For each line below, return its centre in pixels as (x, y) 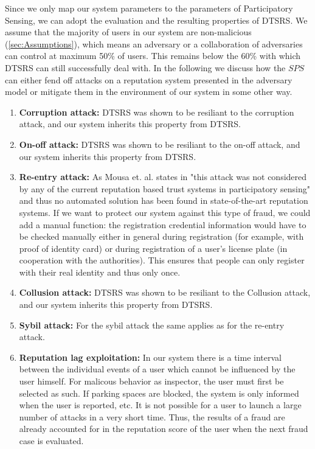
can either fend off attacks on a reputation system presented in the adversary (149, 79)
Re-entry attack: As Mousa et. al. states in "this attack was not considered (163, 177)
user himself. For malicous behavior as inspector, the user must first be (151, 381)
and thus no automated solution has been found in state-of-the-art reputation (164, 200)
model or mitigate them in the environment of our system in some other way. (149, 92)
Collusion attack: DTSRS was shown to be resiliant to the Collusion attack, (165, 292)
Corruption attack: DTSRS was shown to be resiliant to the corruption (157, 112)
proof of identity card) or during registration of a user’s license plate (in (153, 248)
